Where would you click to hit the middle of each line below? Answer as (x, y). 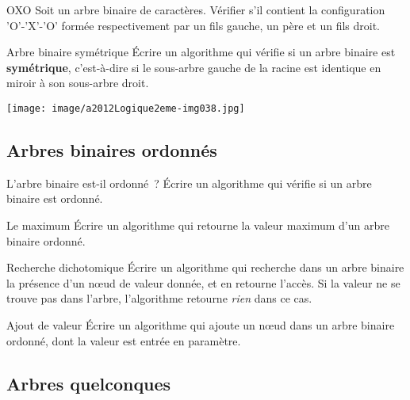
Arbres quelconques (89, 383)
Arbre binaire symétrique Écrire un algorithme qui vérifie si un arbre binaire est (201, 52)
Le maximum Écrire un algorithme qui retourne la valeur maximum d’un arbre (198, 225)
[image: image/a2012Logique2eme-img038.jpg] (126, 108)
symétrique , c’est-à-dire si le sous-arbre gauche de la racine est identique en (194, 67)
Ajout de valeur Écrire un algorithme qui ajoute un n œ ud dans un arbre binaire (201, 324)
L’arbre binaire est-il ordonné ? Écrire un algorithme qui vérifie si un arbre (189, 183)
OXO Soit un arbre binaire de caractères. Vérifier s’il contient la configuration (196, 10)
